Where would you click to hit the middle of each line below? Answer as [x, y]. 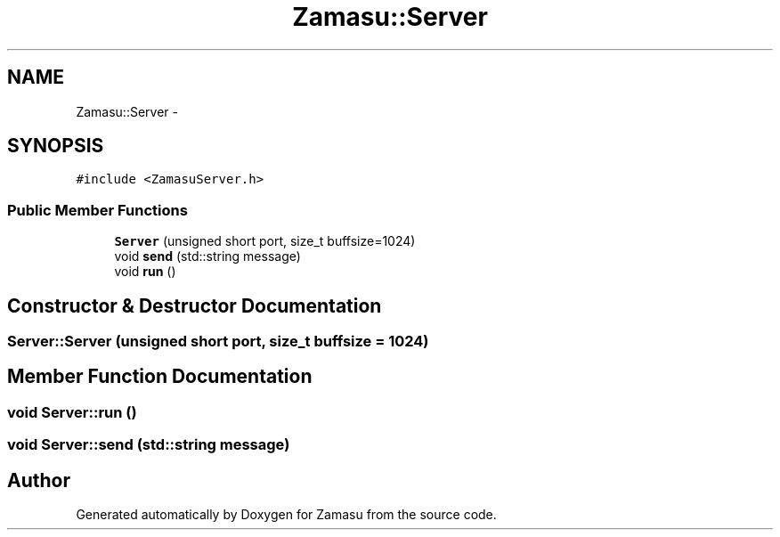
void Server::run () [72, 412]
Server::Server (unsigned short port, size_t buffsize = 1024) [218, 342]
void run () [145, 272]
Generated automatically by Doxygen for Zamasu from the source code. [286, 515]
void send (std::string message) [207, 256]
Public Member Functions [97, 210]
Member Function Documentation [160, 377]
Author [39, 480]
